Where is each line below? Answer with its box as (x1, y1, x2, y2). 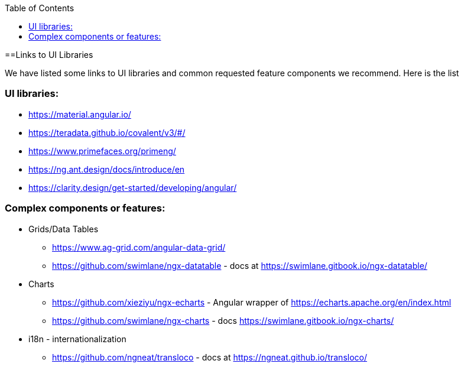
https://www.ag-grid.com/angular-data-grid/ (52, 242, 226, 252)
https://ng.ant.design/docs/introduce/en (28, 164, 185, 174)
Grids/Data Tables (28, 223, 99, 234)
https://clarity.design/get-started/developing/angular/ (28, 182, 237, 193)
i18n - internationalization (28, 333, 126, 344)
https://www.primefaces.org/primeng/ (28, 145, 176, 156)
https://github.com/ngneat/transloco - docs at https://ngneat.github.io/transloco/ (52, 352, 367, 362)
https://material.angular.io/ (28, 109, 131, 119)
